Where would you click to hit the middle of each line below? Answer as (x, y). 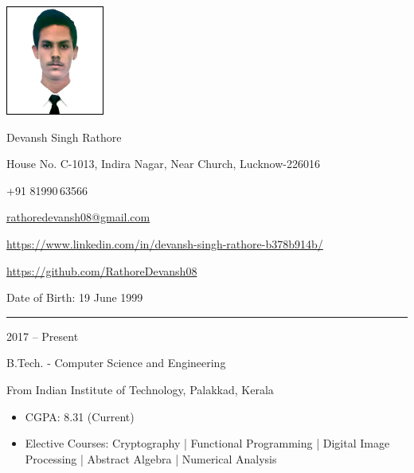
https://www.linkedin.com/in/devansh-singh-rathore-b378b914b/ (165, 244)
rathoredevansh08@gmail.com (78, 217)
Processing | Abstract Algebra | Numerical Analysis (151, 458)
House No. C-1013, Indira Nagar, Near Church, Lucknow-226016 (163, 164)
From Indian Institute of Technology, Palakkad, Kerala (140, 389)
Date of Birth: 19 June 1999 (75, 297)
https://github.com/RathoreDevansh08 (102, 270)
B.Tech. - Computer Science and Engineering (116, 363)
